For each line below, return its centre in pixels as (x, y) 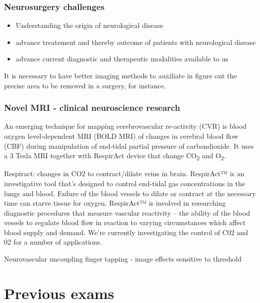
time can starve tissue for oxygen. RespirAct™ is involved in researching (115, 203)
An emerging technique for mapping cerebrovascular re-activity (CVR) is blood (125, 126)
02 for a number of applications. (53, 242)
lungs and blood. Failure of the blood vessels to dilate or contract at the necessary (130, 193)
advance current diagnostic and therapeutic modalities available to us (122, 59)
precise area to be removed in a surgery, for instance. (85, 85)
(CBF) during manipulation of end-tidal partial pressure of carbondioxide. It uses (129, 146)
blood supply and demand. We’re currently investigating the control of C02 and (126, 232)
